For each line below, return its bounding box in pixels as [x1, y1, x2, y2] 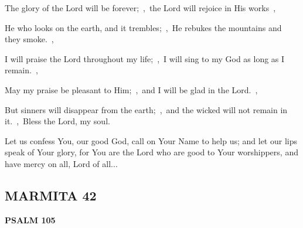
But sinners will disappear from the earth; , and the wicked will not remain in [5, 103, 288, 115]
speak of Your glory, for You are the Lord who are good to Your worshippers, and [5, 146, 298, 158]
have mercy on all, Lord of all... [5, 157, 118, 169]
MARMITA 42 [5, 186, 97, 204]
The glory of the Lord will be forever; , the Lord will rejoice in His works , [5, 2, 276, 13]
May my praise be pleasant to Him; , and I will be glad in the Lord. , [5, 83, 258, 96]
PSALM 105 [5, 213, 56, 226]
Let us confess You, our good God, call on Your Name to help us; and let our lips [5, 134, 297, 147]
